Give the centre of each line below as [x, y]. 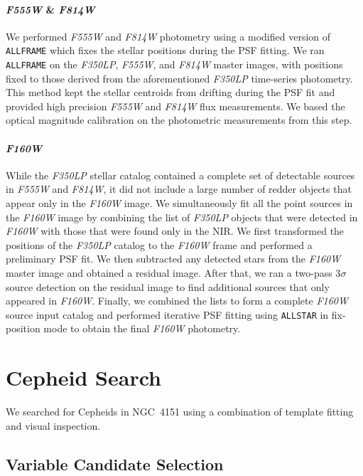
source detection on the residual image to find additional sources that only [168, 286]
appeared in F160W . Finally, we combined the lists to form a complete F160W [177, 301]
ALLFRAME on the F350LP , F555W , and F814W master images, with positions [174, 64]
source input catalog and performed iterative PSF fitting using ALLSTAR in [167, 314]
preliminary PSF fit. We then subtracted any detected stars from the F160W [173, 259]
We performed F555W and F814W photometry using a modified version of [168, 36]
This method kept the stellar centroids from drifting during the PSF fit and [170, 92]
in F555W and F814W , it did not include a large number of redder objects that [179, 189]
